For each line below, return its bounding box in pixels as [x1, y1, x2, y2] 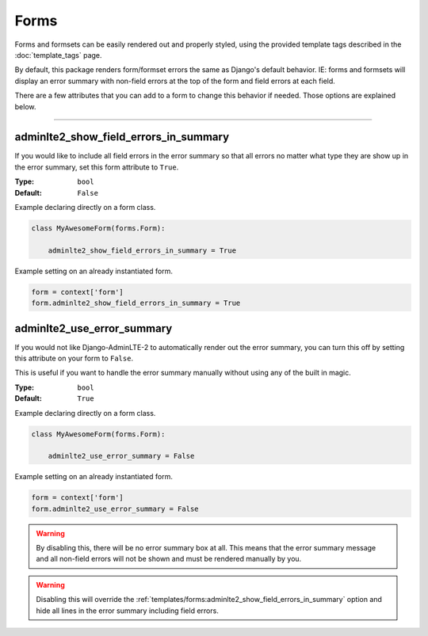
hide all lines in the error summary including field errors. [36, 606, 220, 615]
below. [14, 101, 36, 111]
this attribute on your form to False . [14, 353, 134, 363]
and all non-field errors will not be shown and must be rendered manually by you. [36, 554, 302, 564]
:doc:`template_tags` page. [14, 50, 102, 59]
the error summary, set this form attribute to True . [14, 162, 179, 172]
